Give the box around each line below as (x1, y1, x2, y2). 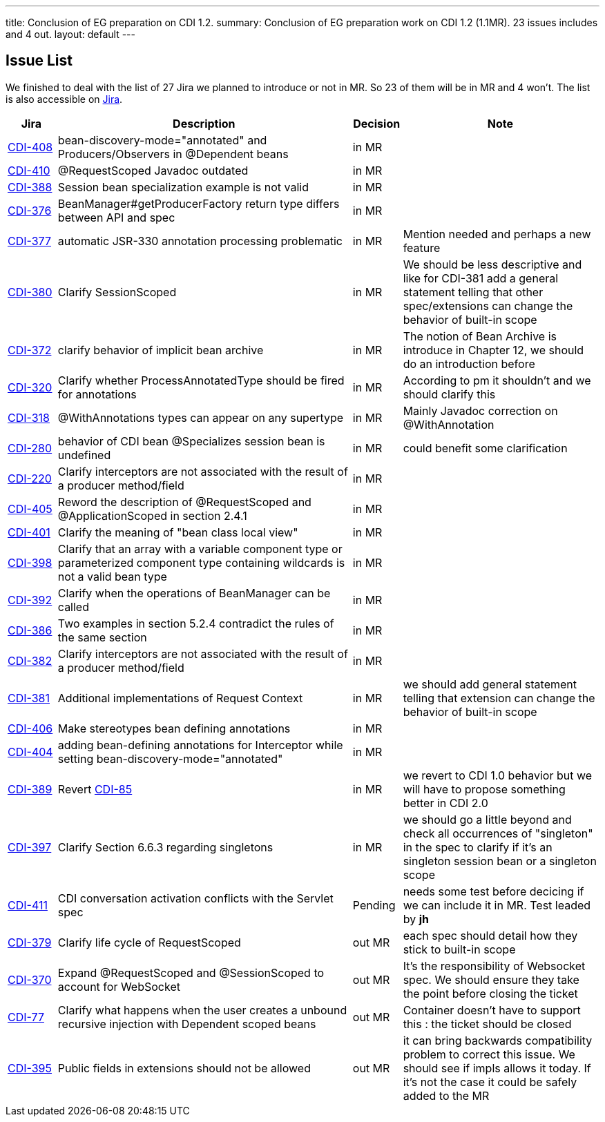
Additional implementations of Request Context (57, 690, 303, 705)
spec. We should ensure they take (403, 972, 579, 987)
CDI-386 (8, 623, 52, 637)
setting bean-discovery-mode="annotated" (57, 751, 283, 766)
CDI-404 (8, 744, 53, 759)
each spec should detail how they (403, 928, 578, 942)
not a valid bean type (57, 569, 167, 583)
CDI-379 (8, 935, 52, 949)
